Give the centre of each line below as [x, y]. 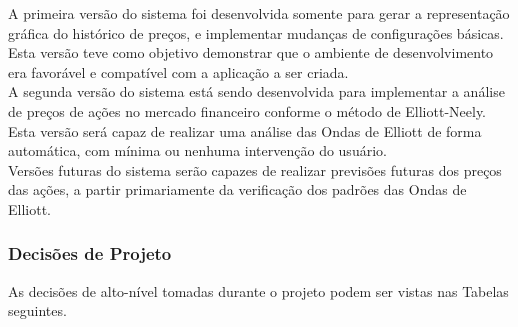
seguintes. [37, 310]
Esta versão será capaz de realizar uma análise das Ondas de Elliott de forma [245, 130]
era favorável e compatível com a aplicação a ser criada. [178, 71]
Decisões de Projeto [90, 253]
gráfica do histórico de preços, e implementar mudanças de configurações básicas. [256, 32]
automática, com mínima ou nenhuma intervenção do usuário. [197, 150]
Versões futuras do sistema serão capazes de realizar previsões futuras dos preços [255, 169]
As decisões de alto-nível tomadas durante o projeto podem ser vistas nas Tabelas [258, 290]
